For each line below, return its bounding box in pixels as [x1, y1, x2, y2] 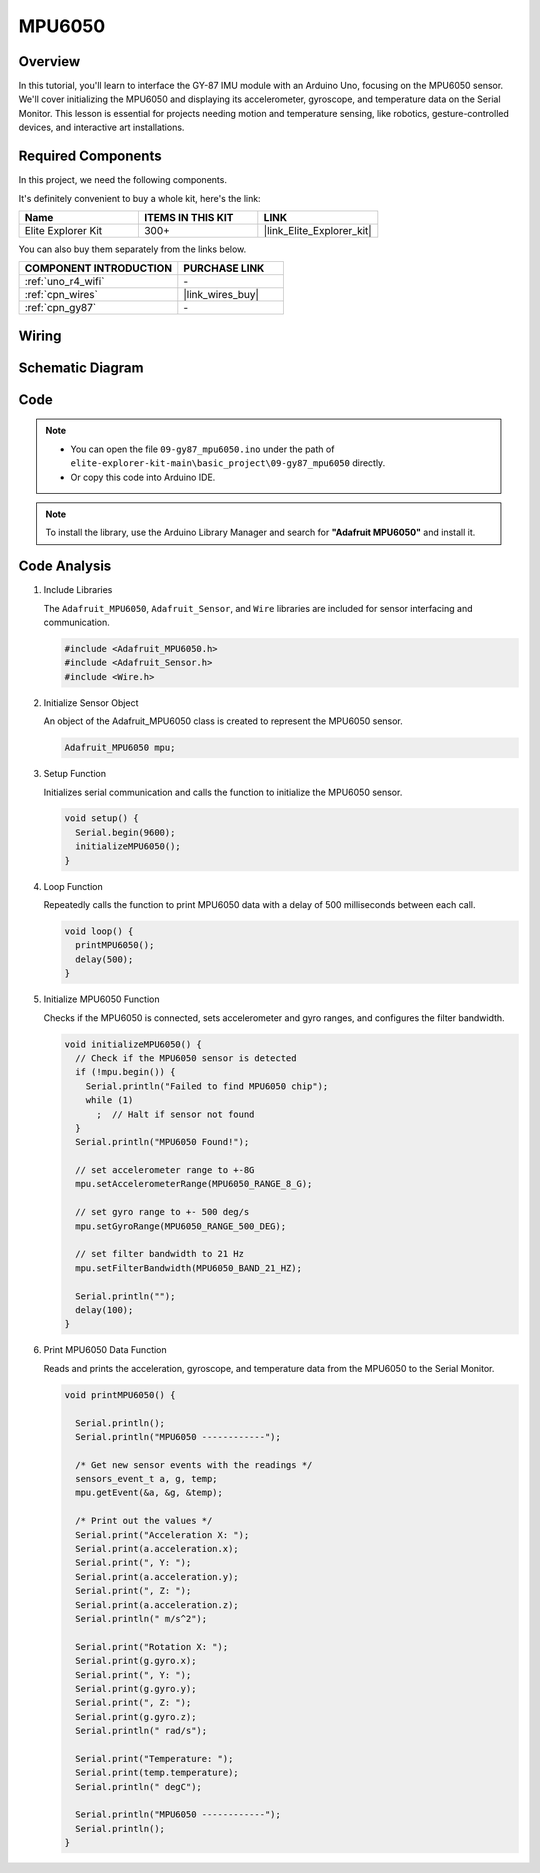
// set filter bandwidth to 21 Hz [75, 1248, 245, 1260]
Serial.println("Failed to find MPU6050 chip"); [85, 1080, 329, 1092]
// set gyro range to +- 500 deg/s [75, 1206, 250, 1218]
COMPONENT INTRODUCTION [24, 261, 173, 275]
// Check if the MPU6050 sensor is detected [75, 1052, 297, 1064]
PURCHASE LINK [183, 261, 265, 275]
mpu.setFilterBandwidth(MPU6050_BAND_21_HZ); [75, 1262, 302, 1274]
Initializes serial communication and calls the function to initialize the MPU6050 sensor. [43, 786, 403, 798]
